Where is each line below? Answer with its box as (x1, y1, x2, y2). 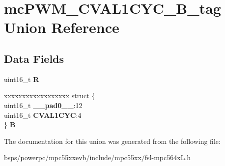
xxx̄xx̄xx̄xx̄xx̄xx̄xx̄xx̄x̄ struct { (4, 90, 95, 101)
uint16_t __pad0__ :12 (4, 100, 83, 110)
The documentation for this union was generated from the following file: (4, 136, 221, 146)
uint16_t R (4, 74, 39, 84)
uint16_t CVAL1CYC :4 (4, 110, 82, 120)
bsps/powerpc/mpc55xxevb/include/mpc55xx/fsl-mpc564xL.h (4, 152, 191, 163)
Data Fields (4, 51, 64, 66)
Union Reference (4, 17, 119, 37)
